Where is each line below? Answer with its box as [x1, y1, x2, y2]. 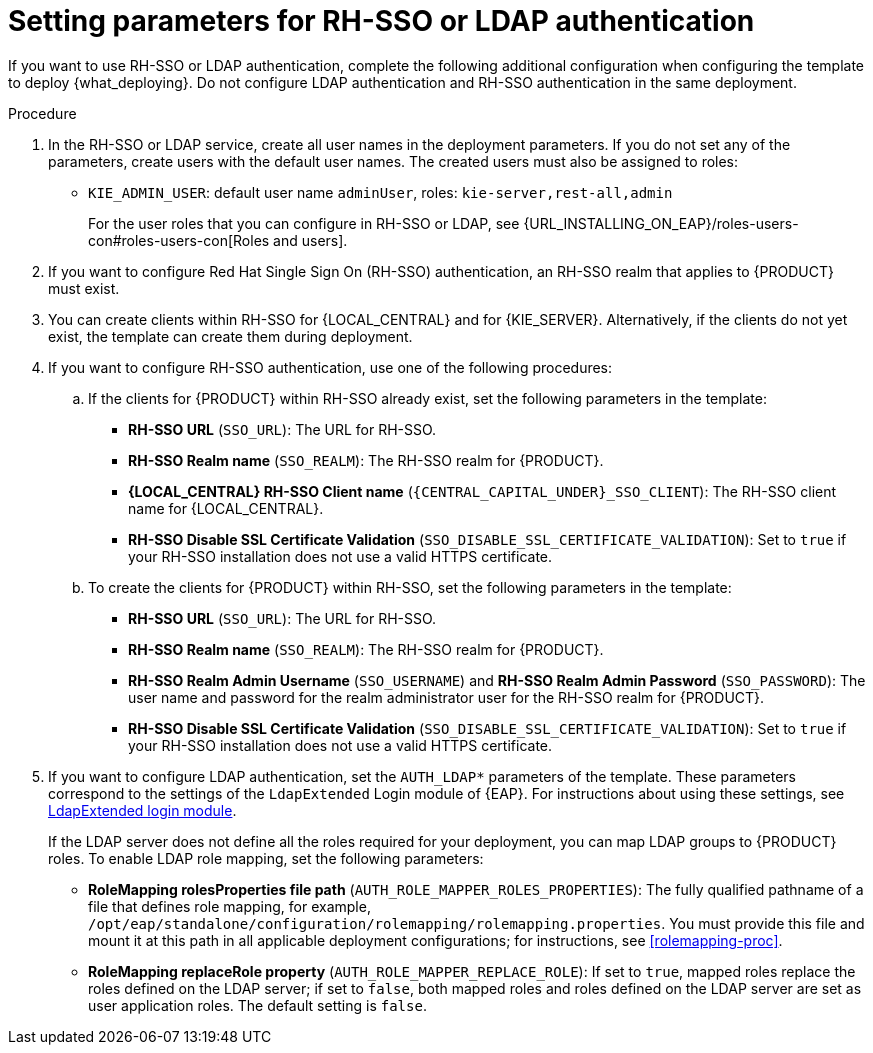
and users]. [273, 231, 348, 249]
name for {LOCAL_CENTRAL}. [128, 499, 324, 517]
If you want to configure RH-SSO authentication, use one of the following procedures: [48, 358, 613, 376]
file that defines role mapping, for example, [88, 897, 371, 915]
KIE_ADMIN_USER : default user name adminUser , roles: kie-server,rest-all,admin [88, 183, 673, 201]
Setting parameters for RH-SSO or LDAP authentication [8, 4, 755, 38]
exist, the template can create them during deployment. [48, 327, 413, 345]
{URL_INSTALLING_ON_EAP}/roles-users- [523, 214, 799, 232]
